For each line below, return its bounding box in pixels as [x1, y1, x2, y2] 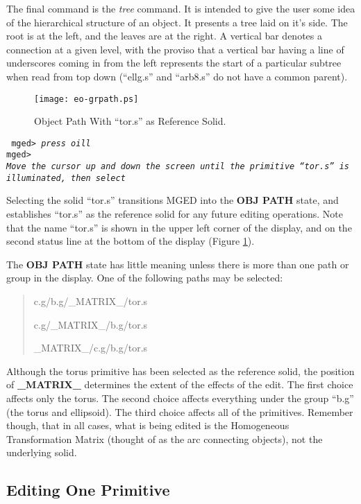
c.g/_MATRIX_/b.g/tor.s [33, 317, 148, 331]
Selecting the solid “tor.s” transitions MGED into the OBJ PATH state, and [6, 193, 339, 207]
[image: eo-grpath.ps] [34, 94, 139, 104]
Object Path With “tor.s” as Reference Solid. [34, 114, 226, 128]
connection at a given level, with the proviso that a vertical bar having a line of [6, 42, 344, 56]
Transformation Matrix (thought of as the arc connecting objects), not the [6, 431, 323, 446]
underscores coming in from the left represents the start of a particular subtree [6, 55, 342, 70]
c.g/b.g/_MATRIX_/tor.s [33, 294, 148, 308]
